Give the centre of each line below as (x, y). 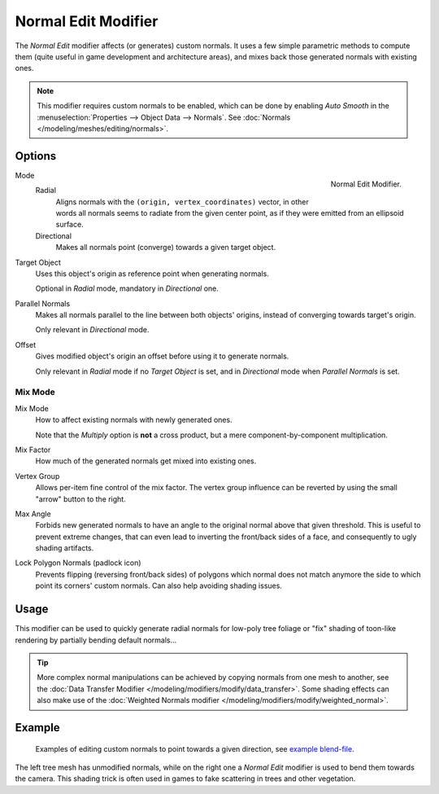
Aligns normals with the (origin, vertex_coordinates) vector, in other (182, 202)
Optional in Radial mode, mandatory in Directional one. (127, 288)
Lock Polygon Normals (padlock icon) (78, 563)
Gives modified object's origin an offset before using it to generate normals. (162, 356)
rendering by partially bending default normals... (96, 640)
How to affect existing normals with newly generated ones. (134, 420)
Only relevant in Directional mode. (92, 330)
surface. (70, 225)
